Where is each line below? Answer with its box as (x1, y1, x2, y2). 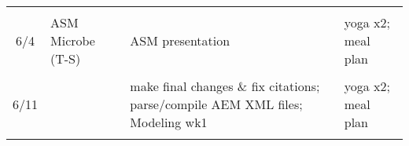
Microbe (50, 31, 95, 49)
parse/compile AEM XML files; (130, 95, 303, 113)
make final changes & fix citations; (130, 77, 320, 95)
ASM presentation (130, 31, 230, 49)
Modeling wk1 (130, 113, 208, 131)
